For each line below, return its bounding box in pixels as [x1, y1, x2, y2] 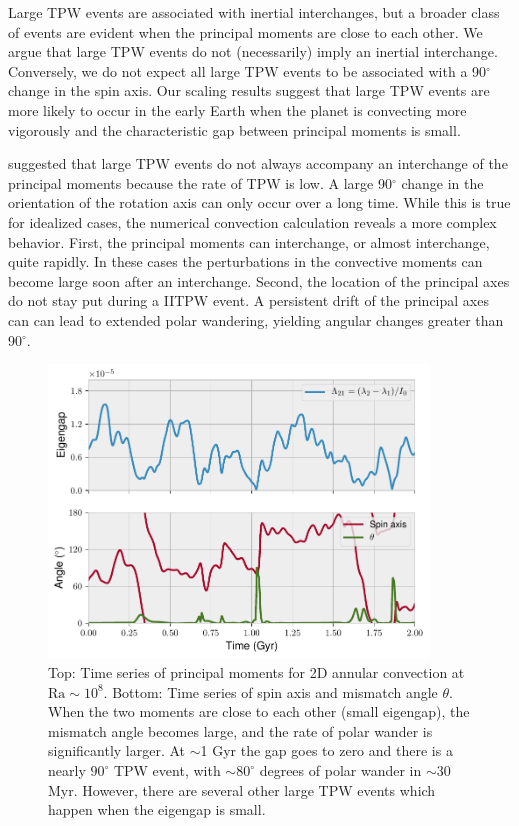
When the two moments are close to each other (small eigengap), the [48, 701, 470, 722]
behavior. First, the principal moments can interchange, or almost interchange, [8, 231, 490, 252]
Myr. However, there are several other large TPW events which [48, 779, 436, 800]
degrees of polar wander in [259, 760, 422, 781]
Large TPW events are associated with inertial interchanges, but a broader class [8, 2, 500, 22]
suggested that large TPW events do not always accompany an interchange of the [8, 153, 508, 174]
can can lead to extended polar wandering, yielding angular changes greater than [8, 309, 504, 330]
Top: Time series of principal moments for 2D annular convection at [48, 662, 465, 683]
